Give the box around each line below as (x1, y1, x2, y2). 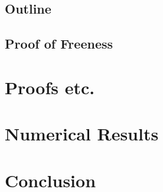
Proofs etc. (5, 75, 95, 99)
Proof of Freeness (5, 34, 113, 53)
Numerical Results (5, 121, 159, 146)
